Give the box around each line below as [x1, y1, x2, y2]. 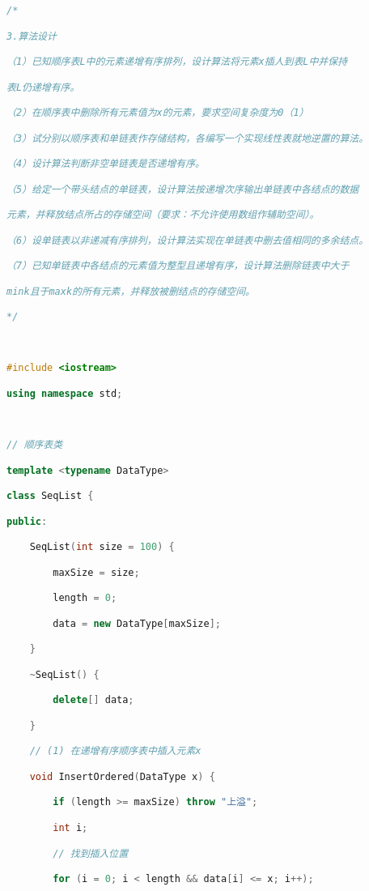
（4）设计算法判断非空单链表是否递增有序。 [6, 158, 205, 170]
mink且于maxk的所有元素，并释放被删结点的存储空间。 [6, 285, 255, 297]
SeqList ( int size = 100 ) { [29, 541, 175, 553]
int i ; [53, 822, 88, 833]
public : [6, 515, 48, 527]
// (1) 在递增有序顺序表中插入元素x [29, 745, 201, 757]
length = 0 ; [53, 592, 117, 604]
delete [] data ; [53, 694, 134, 706]
